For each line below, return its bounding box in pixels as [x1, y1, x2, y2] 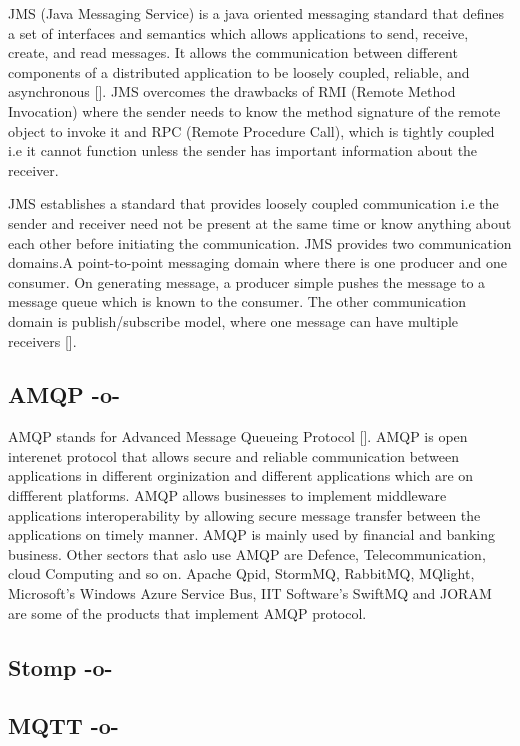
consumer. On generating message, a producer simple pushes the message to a [8, 271, 486, 292]
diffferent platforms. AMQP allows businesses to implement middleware [8, 485, 447, 506]
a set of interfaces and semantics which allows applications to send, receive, [8, 22, 469, 43]
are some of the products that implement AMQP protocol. [8, 602, 367, 623]
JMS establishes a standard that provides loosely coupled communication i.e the [8, 193, 499, 214]
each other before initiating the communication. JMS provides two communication [8, 232, 512, 253]
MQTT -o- [8, 710, 119, 741]
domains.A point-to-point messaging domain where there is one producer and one [8, 252, 508, 273]
